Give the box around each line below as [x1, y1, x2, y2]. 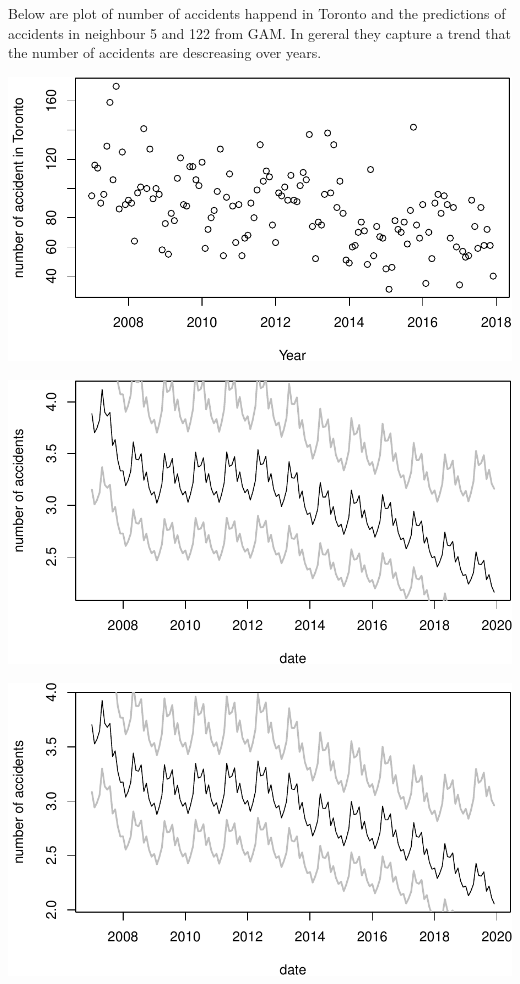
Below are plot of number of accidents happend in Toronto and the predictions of [8, 3, 506, 23]
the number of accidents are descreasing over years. [8, 42, 322, 63]
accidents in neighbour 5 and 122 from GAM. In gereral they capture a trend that [8, 22, 511, 43]
